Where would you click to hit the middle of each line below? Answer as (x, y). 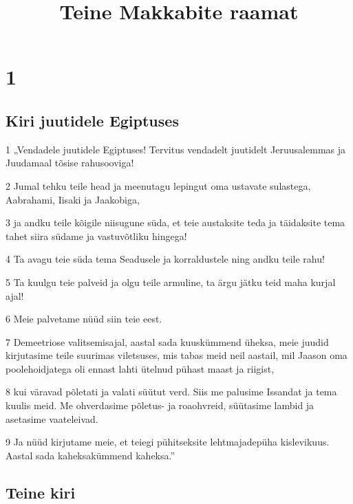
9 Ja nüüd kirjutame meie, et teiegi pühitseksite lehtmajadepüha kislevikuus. (168, 442)
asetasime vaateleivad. (52, 418)
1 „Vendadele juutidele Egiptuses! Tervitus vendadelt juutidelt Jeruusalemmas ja (176, 149)
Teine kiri (41, 492)
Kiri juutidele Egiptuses (92, 120)
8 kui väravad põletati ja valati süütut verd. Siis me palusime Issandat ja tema (171, 392)
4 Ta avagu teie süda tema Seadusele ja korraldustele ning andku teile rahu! (165, 259)
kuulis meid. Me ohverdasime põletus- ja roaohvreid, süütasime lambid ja (160, 405)
